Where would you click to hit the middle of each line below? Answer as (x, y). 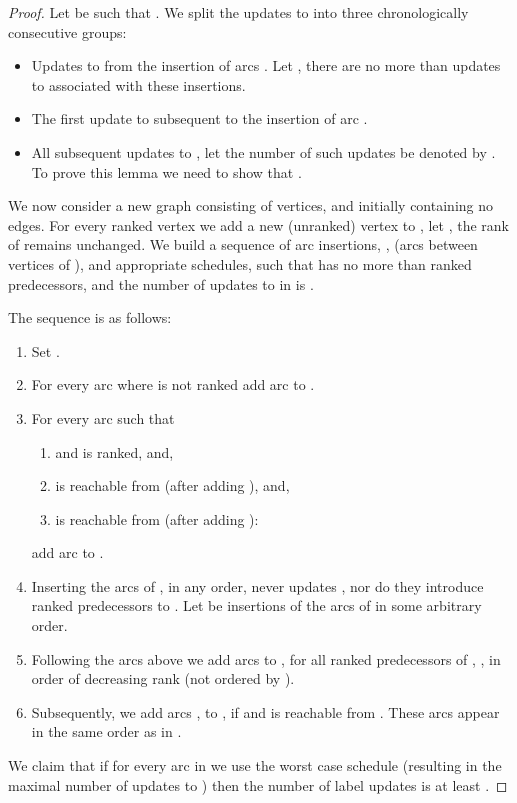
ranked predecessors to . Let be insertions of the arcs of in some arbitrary (256, 605)
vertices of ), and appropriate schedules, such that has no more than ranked (240, 263)
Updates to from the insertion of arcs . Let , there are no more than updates (266, 65)
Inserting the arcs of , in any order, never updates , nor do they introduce (257, 585)
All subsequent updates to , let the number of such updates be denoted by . (263, 151)
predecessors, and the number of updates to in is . (161, 283)
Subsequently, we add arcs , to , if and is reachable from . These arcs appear (265, 711)
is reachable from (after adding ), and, (172, 485)
